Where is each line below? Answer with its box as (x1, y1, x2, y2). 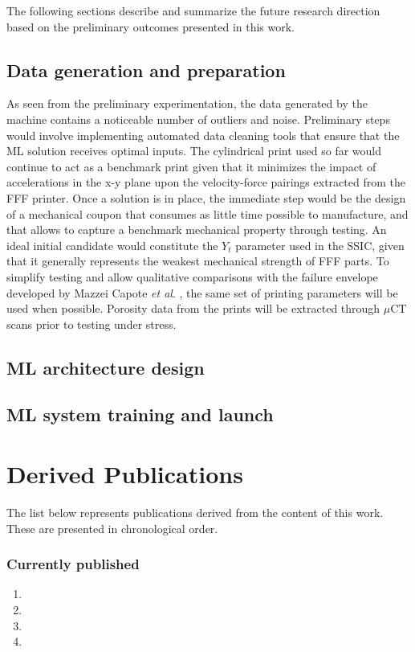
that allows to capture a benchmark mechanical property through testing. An (6, 221, 387, 238)
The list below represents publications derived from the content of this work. (6, 503, 384, 520)
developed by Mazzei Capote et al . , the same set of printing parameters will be (6, 284, 398, 301)
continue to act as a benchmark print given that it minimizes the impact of (6, 158, 376, 174)
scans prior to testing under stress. (6, 315, 177, 332)
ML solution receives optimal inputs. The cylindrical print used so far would (6, 142, 382, 159)
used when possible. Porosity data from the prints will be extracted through (6, 300, 380, 317)
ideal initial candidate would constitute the (6, 236, 218, 253)
